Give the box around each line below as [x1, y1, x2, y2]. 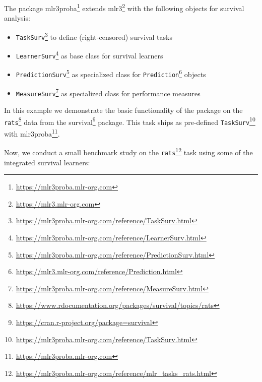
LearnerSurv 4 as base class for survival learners [16, 49, 163, 60]
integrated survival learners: [4, 157, 90, 167]
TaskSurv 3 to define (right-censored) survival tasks [16, 30, 172, 42]
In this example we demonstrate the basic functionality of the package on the [4, 105, 243, 115]
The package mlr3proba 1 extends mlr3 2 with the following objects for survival [4, 2, 244, 13]
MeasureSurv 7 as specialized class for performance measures [16, 86, 201, 98]
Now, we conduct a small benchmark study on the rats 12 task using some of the [4, 146, 253, 157]
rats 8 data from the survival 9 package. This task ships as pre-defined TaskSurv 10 [4, 115, 255, 127]
